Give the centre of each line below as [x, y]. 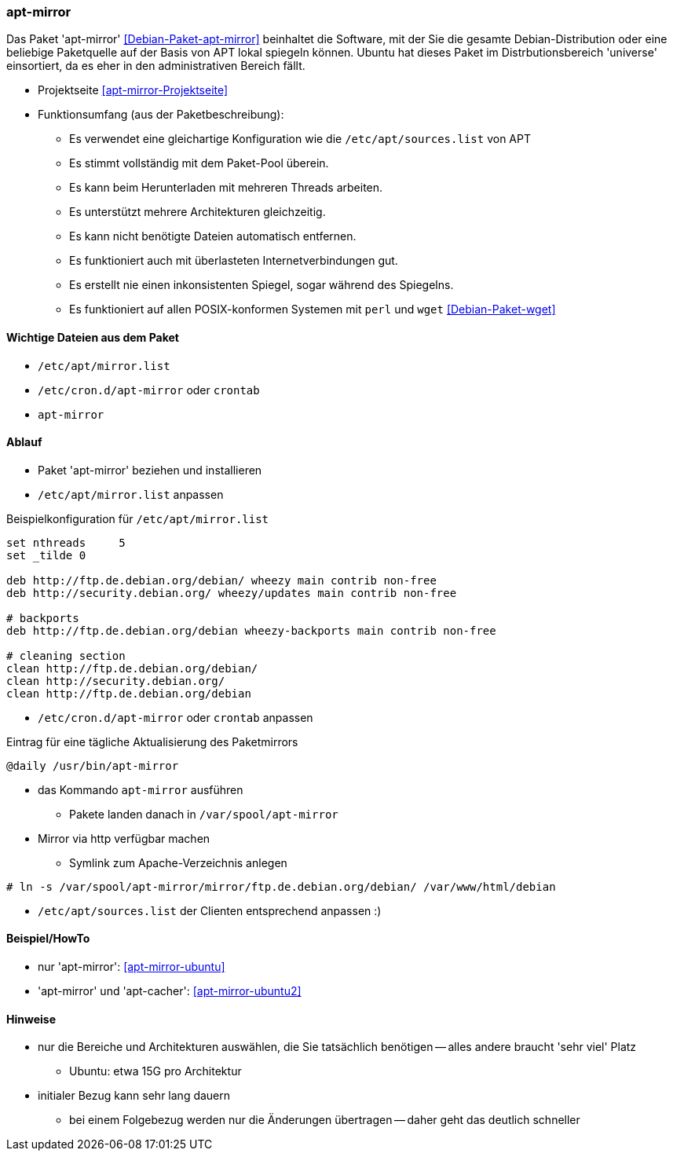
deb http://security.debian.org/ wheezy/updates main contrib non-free [232, 593]
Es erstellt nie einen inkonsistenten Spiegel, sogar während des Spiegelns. [262, 285]
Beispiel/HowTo [48, 939]
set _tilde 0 [46, 555]
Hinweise [31, 1019]
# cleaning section [66, 655]
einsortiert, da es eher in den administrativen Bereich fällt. [156, 66]
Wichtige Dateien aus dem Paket [93, 337]
